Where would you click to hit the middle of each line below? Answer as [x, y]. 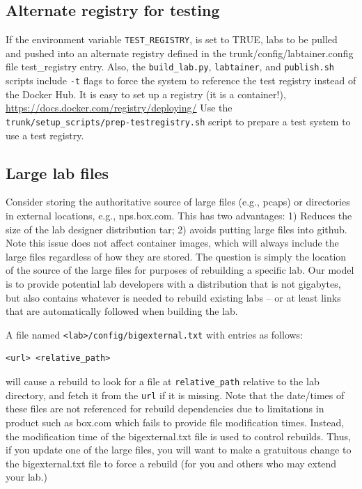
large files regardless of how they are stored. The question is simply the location [176, 256]
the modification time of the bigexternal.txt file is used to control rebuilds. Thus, [178, 436]
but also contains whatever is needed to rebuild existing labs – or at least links [173, 297]
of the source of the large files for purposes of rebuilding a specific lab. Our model [180, 270]
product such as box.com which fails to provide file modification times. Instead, [175, 422]
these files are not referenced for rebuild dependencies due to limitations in [165, 409]
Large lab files [57, 172]
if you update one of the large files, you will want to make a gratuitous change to [179, 450]
